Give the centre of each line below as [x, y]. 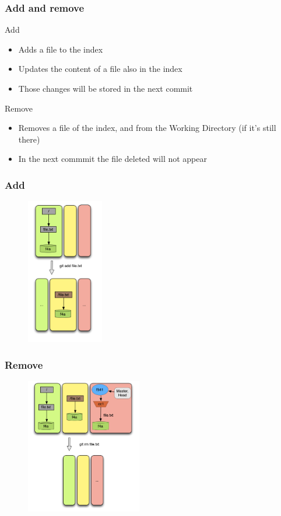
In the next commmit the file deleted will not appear [113, 159]
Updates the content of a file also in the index [100, 69]
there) [29, 139]
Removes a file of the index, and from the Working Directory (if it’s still [147, 128]
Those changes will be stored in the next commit [106, 88]
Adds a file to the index [61, 49]
